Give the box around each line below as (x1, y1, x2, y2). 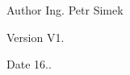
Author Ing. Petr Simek (6, 2, 124, 18)
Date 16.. (6, 56, 52, 73)
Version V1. (6, 28, 65, 45)
